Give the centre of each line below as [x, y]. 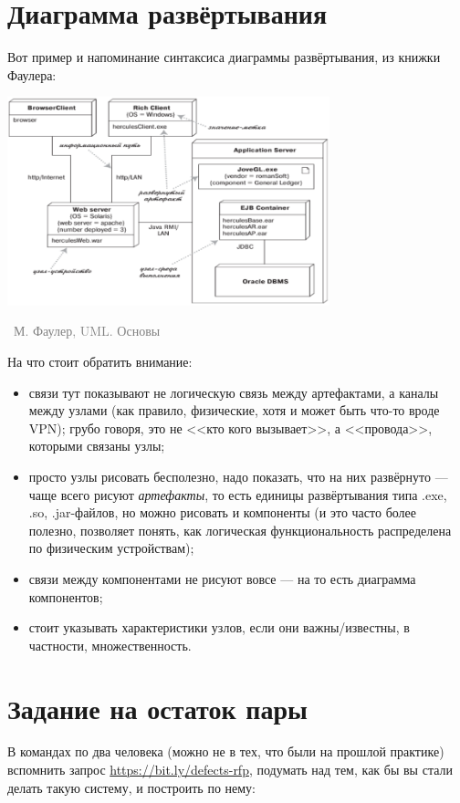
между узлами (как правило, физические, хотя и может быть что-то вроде [234, 410]
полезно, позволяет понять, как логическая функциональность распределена [240, 530]
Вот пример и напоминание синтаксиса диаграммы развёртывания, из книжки [224, 57]
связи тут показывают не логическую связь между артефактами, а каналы [234, 392]
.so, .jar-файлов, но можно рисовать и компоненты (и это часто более [222, 512]
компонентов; [66, 596]
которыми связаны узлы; [97, 446]
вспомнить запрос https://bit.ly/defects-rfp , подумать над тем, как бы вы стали [230, 770]
